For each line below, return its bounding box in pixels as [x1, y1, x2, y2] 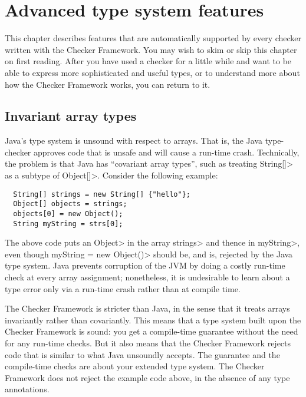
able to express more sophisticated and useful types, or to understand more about [5, 66, 300, 78]
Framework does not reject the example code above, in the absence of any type [5, 371, 290, 383]
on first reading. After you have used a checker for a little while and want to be [5, 55, 292, 67]
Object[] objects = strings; [13, 200, 127, 209]
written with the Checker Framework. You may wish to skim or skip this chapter [5, 43, 297, 55]
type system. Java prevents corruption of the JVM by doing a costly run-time [5, 259, 285, 272]
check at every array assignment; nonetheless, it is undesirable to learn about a [5, 271, 290, 283]
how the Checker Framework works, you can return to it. [5, 78, 210, 90]
